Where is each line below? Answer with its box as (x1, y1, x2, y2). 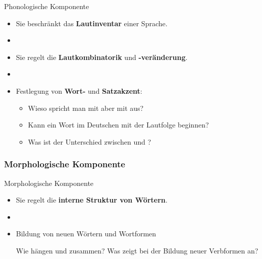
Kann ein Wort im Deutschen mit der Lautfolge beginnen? (28, 119, 209, 130)
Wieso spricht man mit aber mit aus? (28, 102, 144, 113)
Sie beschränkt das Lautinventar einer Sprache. (16, 18, 168, 28)
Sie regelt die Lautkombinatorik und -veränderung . (16, 51, 188, 62)
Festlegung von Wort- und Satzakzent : (16, 85, 142, 96)
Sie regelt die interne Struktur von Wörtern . (16, 195, 168, 205)
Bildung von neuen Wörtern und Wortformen (16, 228, 156, 239)
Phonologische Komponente (4, 1, 89, 11)
